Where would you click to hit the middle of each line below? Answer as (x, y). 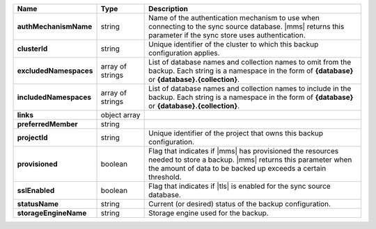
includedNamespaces (54, 97)
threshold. (165, 177)
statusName (38, 204)
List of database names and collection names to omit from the (250, 62)
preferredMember (47, 124)
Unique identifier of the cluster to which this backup (234, 44)
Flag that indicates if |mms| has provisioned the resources (244, 151)
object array (120, 115)
